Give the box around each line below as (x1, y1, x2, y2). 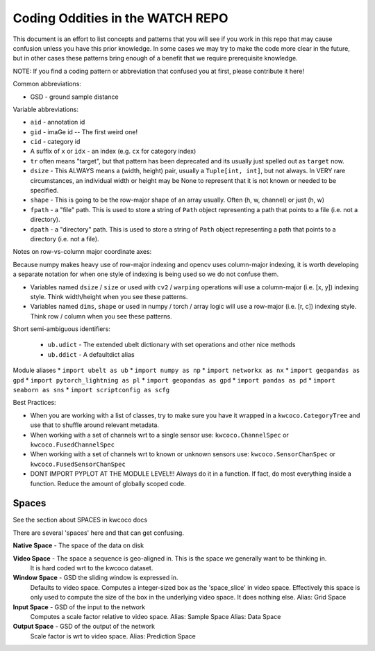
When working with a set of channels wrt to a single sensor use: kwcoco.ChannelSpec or (30, 431, 290, 439)
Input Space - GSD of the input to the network (12, 602, 146, 611)
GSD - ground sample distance (30, 93, 119, 101)
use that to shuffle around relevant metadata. (30, 421, 160, 429)
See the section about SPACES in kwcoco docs (12, 515, 148, 524)
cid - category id (30, 138, 81, 146)
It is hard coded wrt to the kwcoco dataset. (30, 564, 153, 572)
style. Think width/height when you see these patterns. (30, 292, 188, 300)
